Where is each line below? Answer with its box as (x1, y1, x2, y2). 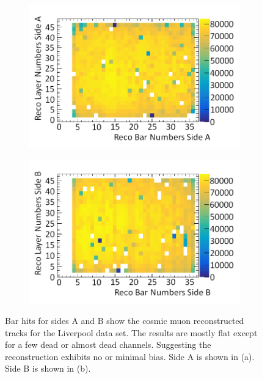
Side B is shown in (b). (5, 362, 91, 375)
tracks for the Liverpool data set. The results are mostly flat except (5, 326, 258, 339)
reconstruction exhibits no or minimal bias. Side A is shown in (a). (5, 350, 255, 362)
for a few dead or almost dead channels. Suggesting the (5, 338, 211, 351)
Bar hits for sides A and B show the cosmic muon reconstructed (5, 314, 244, 327)
